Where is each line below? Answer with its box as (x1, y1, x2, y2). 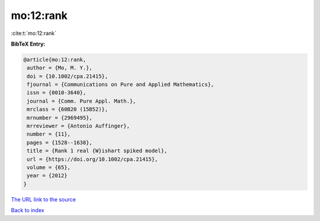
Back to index (11, 207, 44, 214)
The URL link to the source (11, 196, 76, 203)
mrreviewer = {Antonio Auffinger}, (27, 123, 130, 130)
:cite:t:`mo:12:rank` (11, 30, 56, 37)
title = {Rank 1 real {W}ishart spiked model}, (27, 148, 168, 154)
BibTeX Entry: (11, 40, 46, 47)
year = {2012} (27, 172, 68, 179)
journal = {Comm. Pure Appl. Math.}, (27, 98, 136, 104)
